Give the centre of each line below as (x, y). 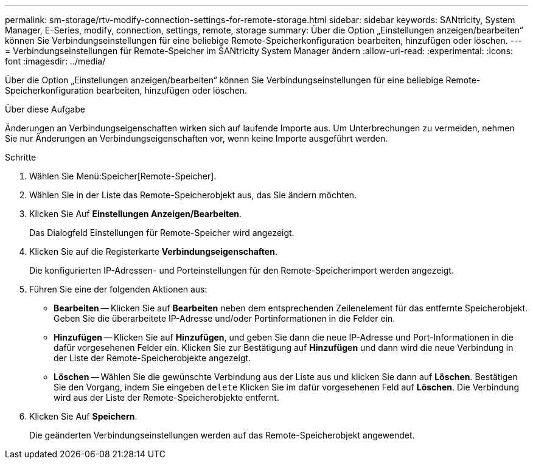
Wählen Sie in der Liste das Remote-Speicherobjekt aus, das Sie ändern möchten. (193, 195)
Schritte (21, 157)
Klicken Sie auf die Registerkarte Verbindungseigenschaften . (153, 251)
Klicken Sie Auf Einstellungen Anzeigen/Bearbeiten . (136, 214)
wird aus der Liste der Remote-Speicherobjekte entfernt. (166, 397)
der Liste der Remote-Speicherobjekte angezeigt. (152, 358)
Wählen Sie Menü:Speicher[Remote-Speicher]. (123, 176)
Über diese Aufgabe (45, 109)
